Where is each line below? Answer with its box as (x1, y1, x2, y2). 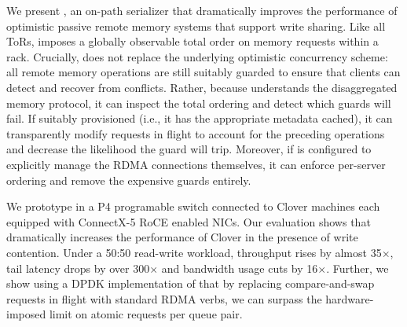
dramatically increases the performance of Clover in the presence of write (6, 229, 358, 245)
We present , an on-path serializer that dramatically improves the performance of (6, 2, 398, 18)
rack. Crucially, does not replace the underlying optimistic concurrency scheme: (6, 48, 388, 64)
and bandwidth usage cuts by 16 (161, 259, 318, 276)
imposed (6, 306, 46, 322)
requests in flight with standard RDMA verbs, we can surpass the (6, 290, 322, 307)
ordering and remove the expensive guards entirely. (6, 171, 251, 188)
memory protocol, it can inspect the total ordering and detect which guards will (6, 94, 391, 111)
